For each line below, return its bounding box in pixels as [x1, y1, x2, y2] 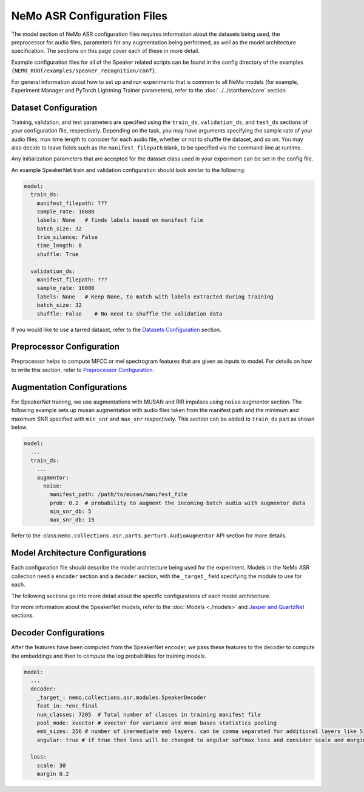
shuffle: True [36, 250, 79, 258]
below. [11, 423, 28, 431]
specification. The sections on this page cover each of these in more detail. [11, 47, 200, 55]
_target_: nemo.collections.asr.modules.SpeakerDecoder [36, 694, 207, 701]
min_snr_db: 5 [49, 508, 92, 515]
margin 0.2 [36, 771, 69, 777]
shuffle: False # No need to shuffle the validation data [36, 310, 223, 317]
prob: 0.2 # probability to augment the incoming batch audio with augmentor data [49, 499, 306, 506]
